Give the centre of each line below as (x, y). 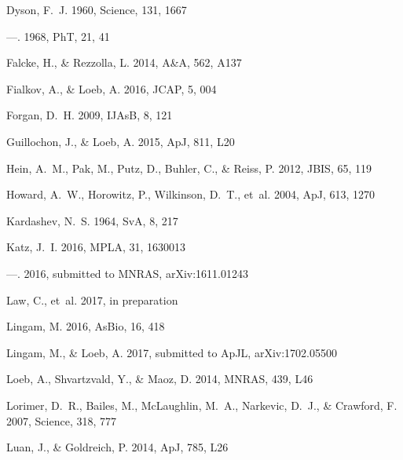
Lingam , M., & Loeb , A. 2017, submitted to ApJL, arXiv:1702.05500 (172, 352)
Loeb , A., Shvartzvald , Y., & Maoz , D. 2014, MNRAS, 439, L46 (160, 379)
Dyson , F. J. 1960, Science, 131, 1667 (97, 9)
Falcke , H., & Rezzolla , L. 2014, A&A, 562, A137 (124, 62)
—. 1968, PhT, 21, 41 (58, 36)
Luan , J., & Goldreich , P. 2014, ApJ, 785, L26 (117, 447)
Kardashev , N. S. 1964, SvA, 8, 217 (92, 220)
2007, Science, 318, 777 (61, 420)
